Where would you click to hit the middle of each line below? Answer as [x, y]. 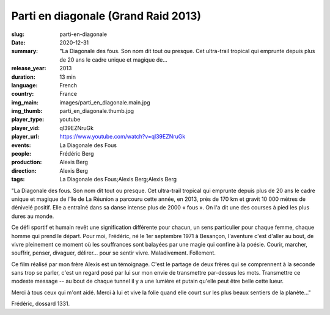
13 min [68, 77]
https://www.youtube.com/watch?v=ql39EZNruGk [123, 137]
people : [21, 154]
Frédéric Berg [77, 154]
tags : [18, 179]
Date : [18, 42]
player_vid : [25, 128]
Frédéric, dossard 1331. [41, 304]
